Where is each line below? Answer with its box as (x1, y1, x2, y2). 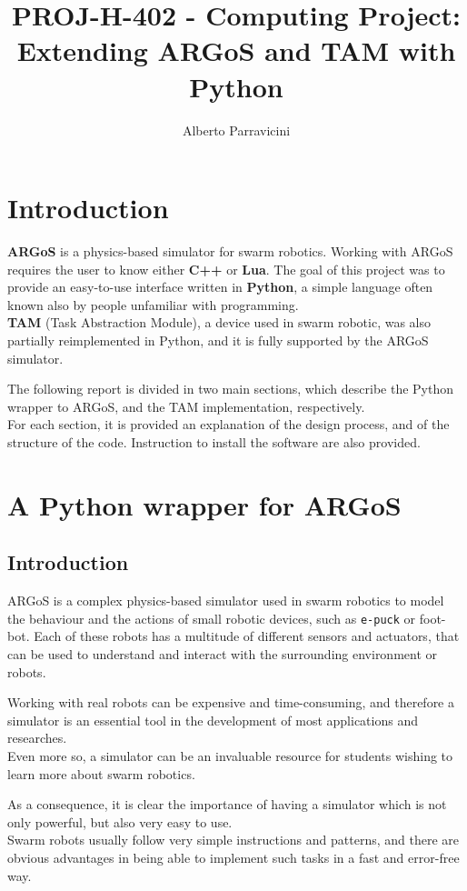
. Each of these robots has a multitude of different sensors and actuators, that (25, 626, 460, 646)
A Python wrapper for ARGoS (7, 486, 402, 523)
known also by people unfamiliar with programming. (7, 295, 299, 314)
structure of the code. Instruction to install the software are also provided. (7, 432, 421, 451)
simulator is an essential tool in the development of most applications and (7, 710, 418, 729)
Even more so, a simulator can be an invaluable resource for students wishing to (7, 746, 453, 765)
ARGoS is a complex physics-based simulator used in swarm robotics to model (7, 591, 444, 610)
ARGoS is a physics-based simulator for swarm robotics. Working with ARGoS (7, 242, 453, 261)
